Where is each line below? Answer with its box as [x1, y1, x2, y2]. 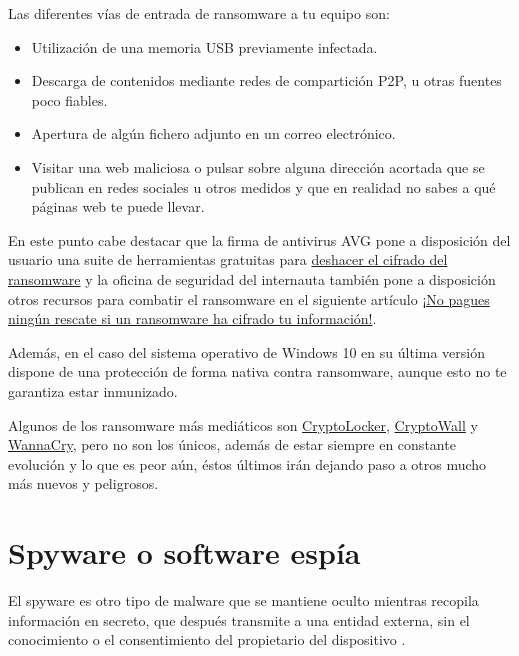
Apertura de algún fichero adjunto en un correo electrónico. [31, 123, 396, 144]
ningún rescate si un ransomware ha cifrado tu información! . [8, 308, 377, 329]
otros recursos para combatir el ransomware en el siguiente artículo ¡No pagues [8, 288, 490, 309]
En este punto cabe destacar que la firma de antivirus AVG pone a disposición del [8, 229, 511, 250]
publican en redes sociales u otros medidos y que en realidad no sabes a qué [31, 176, 496, 197]
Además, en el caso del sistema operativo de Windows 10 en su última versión [8, 341, 485, 362]
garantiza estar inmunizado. [8, 380, 178, 401]
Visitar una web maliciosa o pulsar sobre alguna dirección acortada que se [31, 156, 485, 177]
